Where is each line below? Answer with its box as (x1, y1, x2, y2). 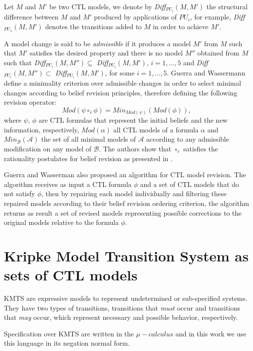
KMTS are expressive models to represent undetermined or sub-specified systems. (4, 293, 248, 303)
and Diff (183, 57, 208, 67)
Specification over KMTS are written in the (4, 328, 134, 338)
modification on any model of (4, 144, 92, 153)
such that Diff (4, 57, 46, 67)
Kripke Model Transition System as (4, 245, 249, 265)
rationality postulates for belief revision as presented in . (4, 153, 173, 163)
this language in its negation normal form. (4, 338, 130, 348)
